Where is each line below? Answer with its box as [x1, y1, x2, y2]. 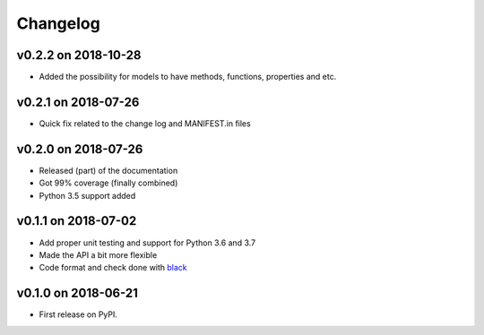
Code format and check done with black [39, 262, 187, 273]
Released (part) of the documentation [39, 165, 178, 176]
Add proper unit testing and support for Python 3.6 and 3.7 [39, 237, 255, 248]
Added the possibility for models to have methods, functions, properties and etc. [39, 72, 337, 82]
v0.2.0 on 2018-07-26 [16, 142, 143, 157]
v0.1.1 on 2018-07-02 [16, 213, 137, 228]
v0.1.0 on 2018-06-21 [16, 286, 139, 301]
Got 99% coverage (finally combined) [39, 177, 178, 188]
